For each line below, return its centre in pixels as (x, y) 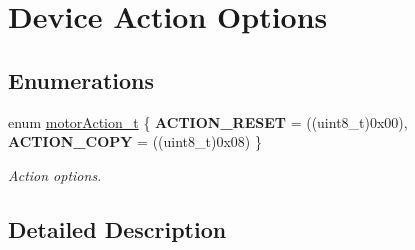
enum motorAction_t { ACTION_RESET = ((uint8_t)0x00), (208, 121)
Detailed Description (117, 228)
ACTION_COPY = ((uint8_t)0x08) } (135, 141)
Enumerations (81, 79)
